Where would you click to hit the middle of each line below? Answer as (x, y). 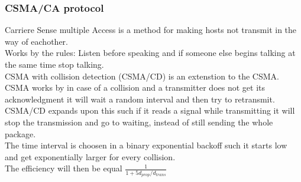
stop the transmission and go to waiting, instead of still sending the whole (139, 122)
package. (20, 133)
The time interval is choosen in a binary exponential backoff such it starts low (146, 145)
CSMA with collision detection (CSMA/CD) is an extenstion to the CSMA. (142, 76)
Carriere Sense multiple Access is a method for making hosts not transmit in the (151, 30)
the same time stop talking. (54, 64)
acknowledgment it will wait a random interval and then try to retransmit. (140, 99)
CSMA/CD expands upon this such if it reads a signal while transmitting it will (150, 110)
